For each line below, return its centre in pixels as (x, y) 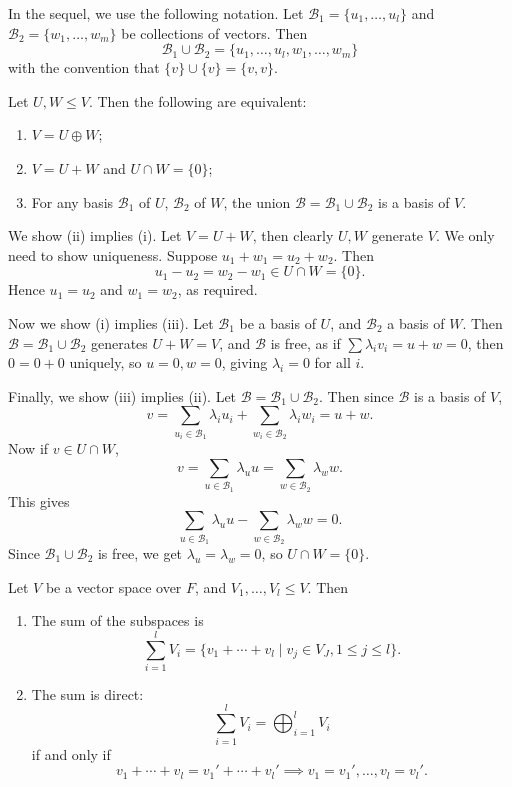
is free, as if (305, 342)
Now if (28, 448)
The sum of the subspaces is (117, 620)
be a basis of (277, 322)
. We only (465, 235)
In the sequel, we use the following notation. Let (156, 13)
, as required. (217, 289)
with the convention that (84, 67)
